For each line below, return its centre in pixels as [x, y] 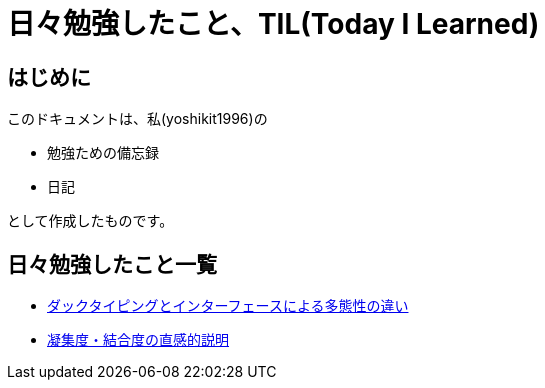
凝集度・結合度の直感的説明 [138, 340]
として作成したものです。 [90, 221]
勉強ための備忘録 [103, 153]
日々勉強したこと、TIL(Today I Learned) [273, 24]
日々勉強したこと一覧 [112, 264]
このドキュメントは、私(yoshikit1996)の [137, 119]
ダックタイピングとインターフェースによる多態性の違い [228, 306]
